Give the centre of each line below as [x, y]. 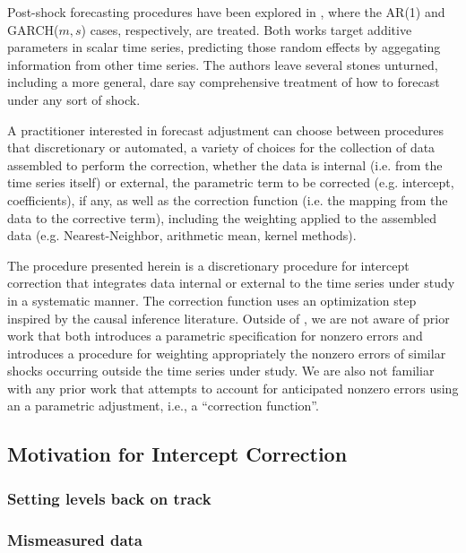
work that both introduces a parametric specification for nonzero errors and [215, 336]
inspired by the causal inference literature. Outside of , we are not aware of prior [229, 318]
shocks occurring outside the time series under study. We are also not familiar [221, 371]
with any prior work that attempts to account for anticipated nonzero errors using [233, 388]
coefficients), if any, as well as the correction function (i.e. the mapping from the [228, 199]
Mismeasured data [75, 539]
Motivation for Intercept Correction [177, 454]
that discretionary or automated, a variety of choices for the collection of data [221, 147]
